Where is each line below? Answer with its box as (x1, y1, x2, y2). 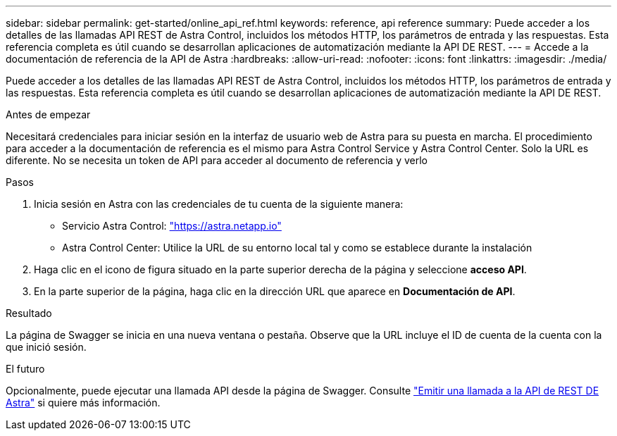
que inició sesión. (6, 341, 87, 353)
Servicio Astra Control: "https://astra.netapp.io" (62, 220, 282, 232)
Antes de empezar (6, 108, 91, 120)
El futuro (6, 363, 45, 375)
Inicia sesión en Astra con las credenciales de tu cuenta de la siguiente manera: (34, 198, 404, 210)
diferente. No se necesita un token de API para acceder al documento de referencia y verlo (6, 154, 428, 166)
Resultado (6, 307, 52, 319)
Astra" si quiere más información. (6, 397, 161, 409)
